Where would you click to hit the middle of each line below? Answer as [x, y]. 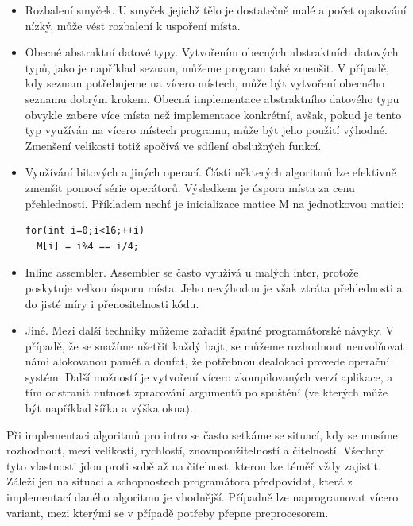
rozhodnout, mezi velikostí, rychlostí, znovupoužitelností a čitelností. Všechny [195, 450]
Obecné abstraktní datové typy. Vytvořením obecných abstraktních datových [212, 52]
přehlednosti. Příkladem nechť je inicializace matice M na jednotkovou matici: [214, 203]
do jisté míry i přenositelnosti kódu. [112, 303]
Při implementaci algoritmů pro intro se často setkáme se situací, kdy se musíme [202, 434]
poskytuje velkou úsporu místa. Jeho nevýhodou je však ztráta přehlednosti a [214, 287]
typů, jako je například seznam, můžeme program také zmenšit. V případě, [207, 67]
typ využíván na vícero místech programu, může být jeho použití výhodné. [206, 130]
